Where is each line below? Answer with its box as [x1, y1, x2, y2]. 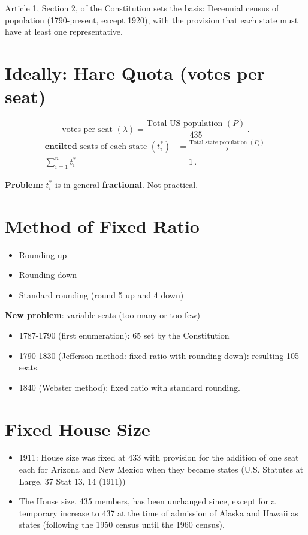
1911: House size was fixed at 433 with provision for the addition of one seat [19, 451, 299, 464]
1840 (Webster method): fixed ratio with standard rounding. [19, 381, 240, 393]
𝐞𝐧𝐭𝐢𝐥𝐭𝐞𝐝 [44, 142, 77, 151]
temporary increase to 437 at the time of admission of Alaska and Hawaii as [19, 506, 298, 519]
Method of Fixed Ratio [5, 213, 200, 238]
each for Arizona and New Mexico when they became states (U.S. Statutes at [19, 463, 304, 476]
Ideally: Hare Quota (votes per [5, 60, 265, 85]
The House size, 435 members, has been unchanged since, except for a [19, 495, 276, 507]
